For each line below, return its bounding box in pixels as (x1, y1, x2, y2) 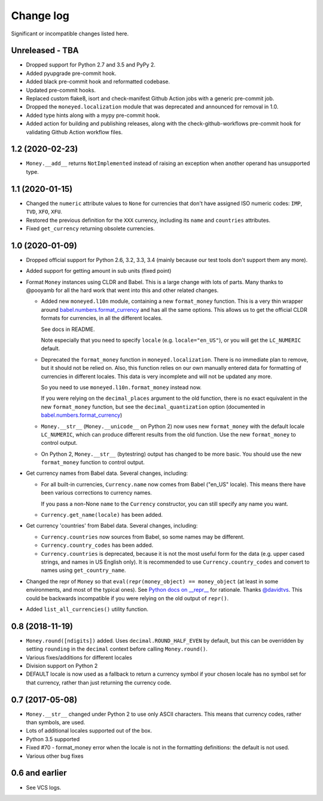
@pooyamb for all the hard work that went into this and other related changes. (26, 287, 219, 294)
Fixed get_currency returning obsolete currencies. (26, 225, 155, 232)
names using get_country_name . (41, 567, 126, 574)
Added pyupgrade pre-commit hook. (26, 70, 117, 77)
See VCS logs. (26, 784, 62, 791)
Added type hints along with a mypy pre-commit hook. (26, 112, 161, 119)
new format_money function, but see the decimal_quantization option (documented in (41, 403, 266, 410)
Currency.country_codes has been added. (41, 541, 154, 549)
